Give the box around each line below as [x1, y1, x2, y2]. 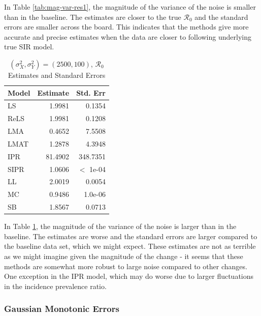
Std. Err [76, 87, 106, 98]
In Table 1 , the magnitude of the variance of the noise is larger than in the [4, 221, 237, 232]
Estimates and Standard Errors [8, 69, 106, 80]
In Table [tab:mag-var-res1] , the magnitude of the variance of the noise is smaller [4, 2, 256, 12]
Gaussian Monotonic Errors [4, 302, 119, 315]
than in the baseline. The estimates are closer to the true [4, 11, 181, 22]
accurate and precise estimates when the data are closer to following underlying [4, 31, 251, 42]
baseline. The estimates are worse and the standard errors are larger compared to [4, 231, 257, 241]
